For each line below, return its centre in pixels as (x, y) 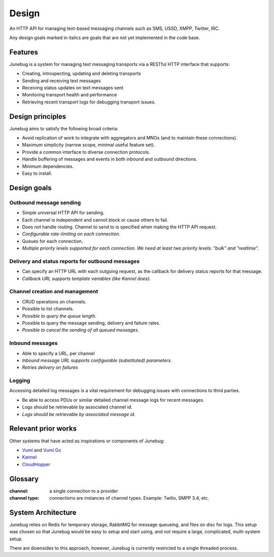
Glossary (24, 479)
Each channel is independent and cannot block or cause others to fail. (95, 220)
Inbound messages (33, 343)
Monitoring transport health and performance (70, 95)
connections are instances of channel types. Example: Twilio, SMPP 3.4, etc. (129, 498)
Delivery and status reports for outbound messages (74, 261)
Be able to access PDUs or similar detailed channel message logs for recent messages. (113, 400)
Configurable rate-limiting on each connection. (71, 234)
